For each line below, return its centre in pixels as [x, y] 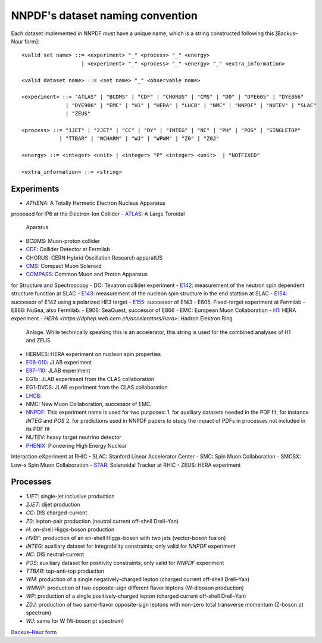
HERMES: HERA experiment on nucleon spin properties [93, 354]
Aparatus [37, 227]
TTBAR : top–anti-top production [65, 571]
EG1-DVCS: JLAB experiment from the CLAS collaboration [97, 388]
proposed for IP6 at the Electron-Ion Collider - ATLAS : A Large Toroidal [98, 214]
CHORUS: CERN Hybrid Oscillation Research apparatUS [94, 257]
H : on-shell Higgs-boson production [70, 529]
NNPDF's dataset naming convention [104, 15]
